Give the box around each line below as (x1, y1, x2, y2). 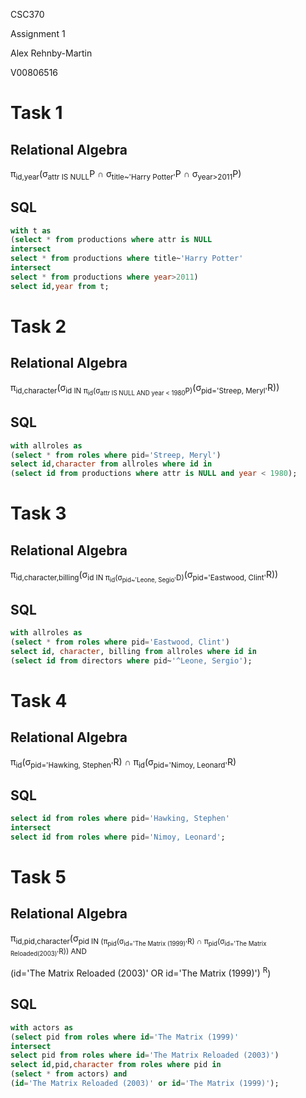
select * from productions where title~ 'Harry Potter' (10, 254, 244, 264)
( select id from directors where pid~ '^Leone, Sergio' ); (10, 655, 253, 666)
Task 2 (10, 315, 67, 338)
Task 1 (10, 102, 63, 124)
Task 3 (10, 502, 67, 525)
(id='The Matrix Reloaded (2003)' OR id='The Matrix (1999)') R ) (10, 965, 272, 979)
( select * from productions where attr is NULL (10, 235, 213, 245)
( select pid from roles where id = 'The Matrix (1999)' (10, 1032, 240, 1042)
